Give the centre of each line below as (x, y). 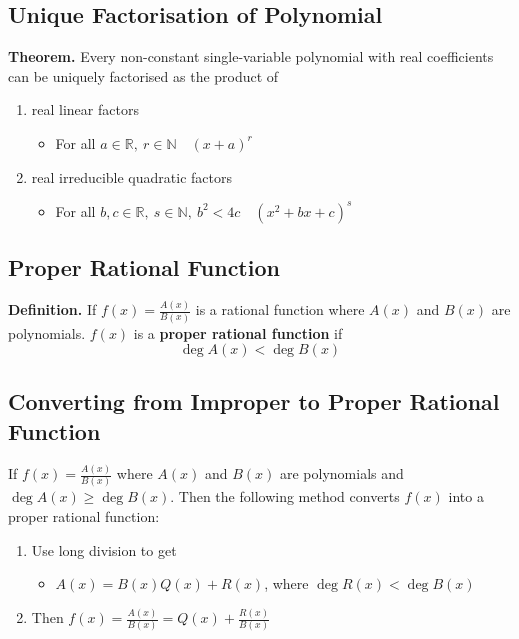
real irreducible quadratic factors (131, 176)
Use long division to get (104, 549)
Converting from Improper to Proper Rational (254, 401)
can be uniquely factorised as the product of (143, 75)
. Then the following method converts (285, 496)
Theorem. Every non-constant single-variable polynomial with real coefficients (251, 56)
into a (466, 496)
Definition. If (52, 309)
